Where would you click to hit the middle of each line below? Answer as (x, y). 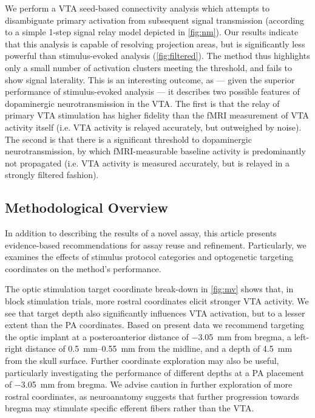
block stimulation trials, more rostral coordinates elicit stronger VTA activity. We (157, 301)
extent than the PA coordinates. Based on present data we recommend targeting (155, 325)
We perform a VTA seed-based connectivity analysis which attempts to (137, 8)
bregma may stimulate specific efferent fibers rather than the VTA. (130, 408)
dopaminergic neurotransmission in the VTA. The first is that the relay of (142, 103)
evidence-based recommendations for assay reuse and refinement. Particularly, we (156, 245)
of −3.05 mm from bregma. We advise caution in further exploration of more (149, 384)
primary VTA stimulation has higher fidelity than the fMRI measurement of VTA (157, 115)
